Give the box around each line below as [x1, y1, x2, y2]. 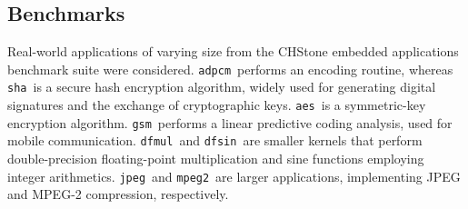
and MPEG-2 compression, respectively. [7, 184, 229, 204]
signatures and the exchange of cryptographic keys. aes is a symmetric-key [7, 95, 426, 114]
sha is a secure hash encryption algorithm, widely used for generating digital [7, 77, 436, 96]
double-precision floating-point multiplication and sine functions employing [7, 149, 424, 168]
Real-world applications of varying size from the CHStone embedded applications [7, 42, 459, 61]
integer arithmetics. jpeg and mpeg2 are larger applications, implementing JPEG [7, 166, 461, 185]
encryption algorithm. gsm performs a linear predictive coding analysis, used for [7, 113, 453, 132]
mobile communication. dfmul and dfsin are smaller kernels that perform [7, 131, 423, 150]
